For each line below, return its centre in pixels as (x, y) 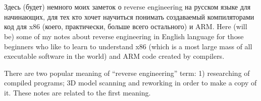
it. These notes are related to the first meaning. (77, 92)
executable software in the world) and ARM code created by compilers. (114, 56)
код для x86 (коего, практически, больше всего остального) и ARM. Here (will (126, 26)
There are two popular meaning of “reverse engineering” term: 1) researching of (127, 73)
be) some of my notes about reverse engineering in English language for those (124, 36)
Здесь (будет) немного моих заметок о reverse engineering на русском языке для (127, 7)
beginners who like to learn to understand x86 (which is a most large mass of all (128, 46)
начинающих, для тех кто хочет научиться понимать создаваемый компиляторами (129, 16)
